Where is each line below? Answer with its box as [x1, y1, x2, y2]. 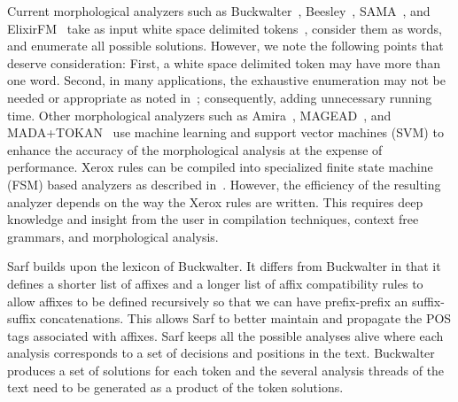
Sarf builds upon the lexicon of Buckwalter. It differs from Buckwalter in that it [7, 257, 441, 275]
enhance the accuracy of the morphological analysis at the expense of [7, 140, 383, 158]
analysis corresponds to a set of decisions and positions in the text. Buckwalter [7, 344, 435, 362]
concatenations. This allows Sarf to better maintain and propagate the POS [40, 309, 452, 328]
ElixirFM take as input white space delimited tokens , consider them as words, [7, 19, 442, 37]
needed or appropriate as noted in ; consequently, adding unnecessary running [7, 88, 432, 106]
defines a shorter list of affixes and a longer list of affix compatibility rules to [7, 274, 423, 292]
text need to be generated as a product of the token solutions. [7, 378, 344, 397]
